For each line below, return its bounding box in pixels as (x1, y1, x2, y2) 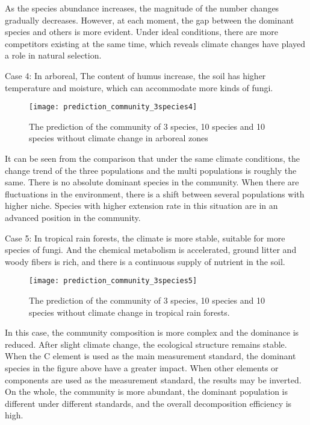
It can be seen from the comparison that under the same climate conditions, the (5, 152, 300, 164)
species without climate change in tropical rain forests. (29, 305, 230, 318)
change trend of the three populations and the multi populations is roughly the (5, 164, 297, 176)
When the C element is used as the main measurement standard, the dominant (5, 350, 296, 362)
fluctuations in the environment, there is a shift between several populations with (5, 187, 305, 200)
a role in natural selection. (5, 49, 102, 62)
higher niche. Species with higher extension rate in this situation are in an (5, 199, 278, 212)
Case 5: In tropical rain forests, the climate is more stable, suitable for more (5, 231, 285, 244)
